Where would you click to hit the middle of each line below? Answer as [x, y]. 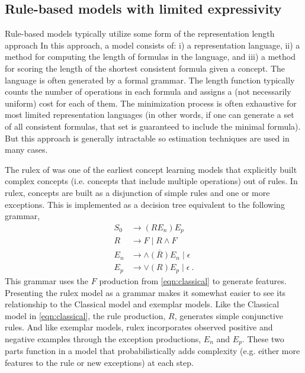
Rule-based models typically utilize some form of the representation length [140, 33]
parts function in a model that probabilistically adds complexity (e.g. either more [152, 351]
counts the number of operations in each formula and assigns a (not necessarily [148, 91]
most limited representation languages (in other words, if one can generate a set [150, 115]
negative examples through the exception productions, [103, 338]
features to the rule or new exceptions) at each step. [99, 362]
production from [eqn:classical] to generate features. [193, 280]
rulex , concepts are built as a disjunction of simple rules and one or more [137, 192]
